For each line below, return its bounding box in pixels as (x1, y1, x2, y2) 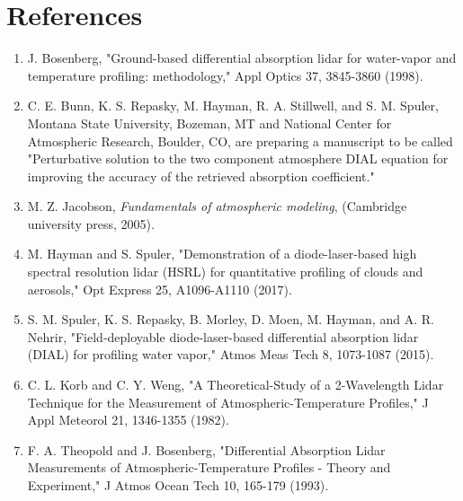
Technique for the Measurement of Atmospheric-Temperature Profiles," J (27, 392, 429, 411)
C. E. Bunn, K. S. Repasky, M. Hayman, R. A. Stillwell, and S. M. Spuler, (27, 96, 439, 115)
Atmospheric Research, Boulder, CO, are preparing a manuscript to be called (27, 131, 453, 150)
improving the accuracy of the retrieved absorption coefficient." (27, 166, 375, 185)
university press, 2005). (27, 214, 155, 233)
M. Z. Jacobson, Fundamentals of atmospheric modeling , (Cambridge (27, 197, 407, 215)
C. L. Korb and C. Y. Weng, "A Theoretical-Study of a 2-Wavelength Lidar (27, 375, 444, 394)
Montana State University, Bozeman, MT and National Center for (27, 113, 392, 132)
